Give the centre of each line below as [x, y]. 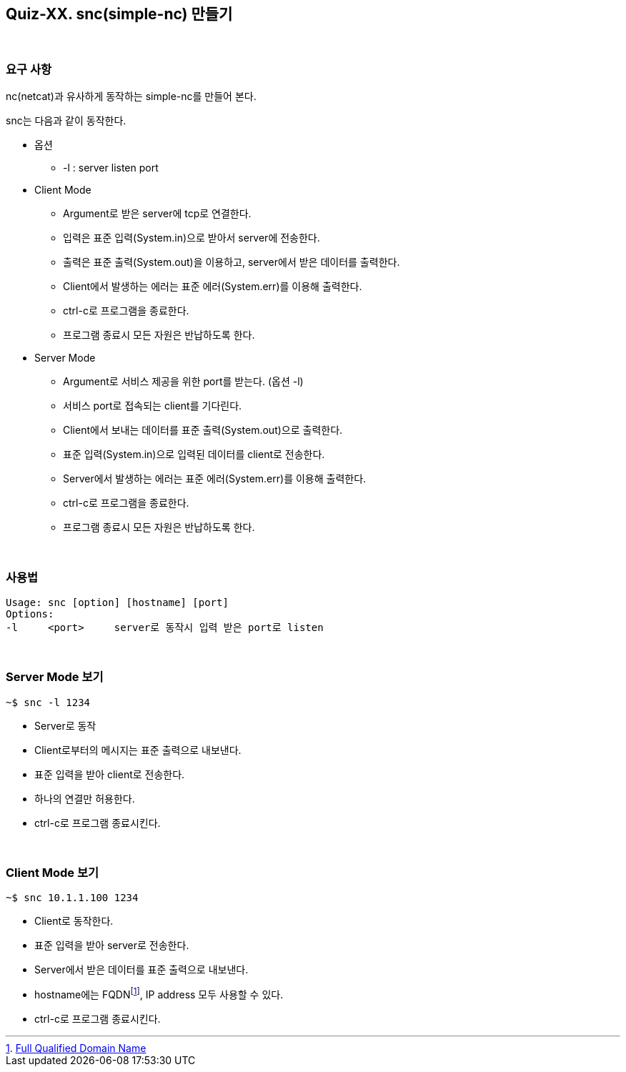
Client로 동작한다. [74, 921]
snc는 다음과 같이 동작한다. [66, 121]
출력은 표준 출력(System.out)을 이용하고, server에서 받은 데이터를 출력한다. [232, 262]
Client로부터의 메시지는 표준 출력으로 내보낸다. [138, 750]
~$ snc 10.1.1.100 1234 [72, 898]
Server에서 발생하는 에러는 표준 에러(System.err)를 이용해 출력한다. [215, 479]
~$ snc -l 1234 [48, 702]
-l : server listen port [111, 168]
